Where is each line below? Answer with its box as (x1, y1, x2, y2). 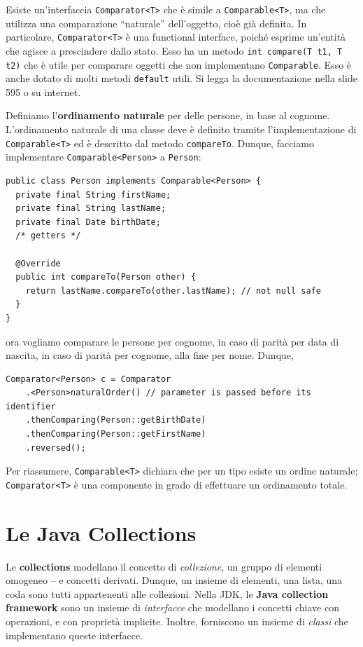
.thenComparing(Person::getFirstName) (25, 429, 206, 440)
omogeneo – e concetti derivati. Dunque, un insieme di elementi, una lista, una (6, 573, 343, 587)
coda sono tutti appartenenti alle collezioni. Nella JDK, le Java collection (6, 586, 329, 601)
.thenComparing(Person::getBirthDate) (25, 415, 206, 425)
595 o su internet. (6, 84, 81, 99)
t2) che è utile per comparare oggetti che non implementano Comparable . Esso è (6, 57, 352, 71)
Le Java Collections (6, 518, 197, 547)
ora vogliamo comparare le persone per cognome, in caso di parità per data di (6, 334, 339, 348)
